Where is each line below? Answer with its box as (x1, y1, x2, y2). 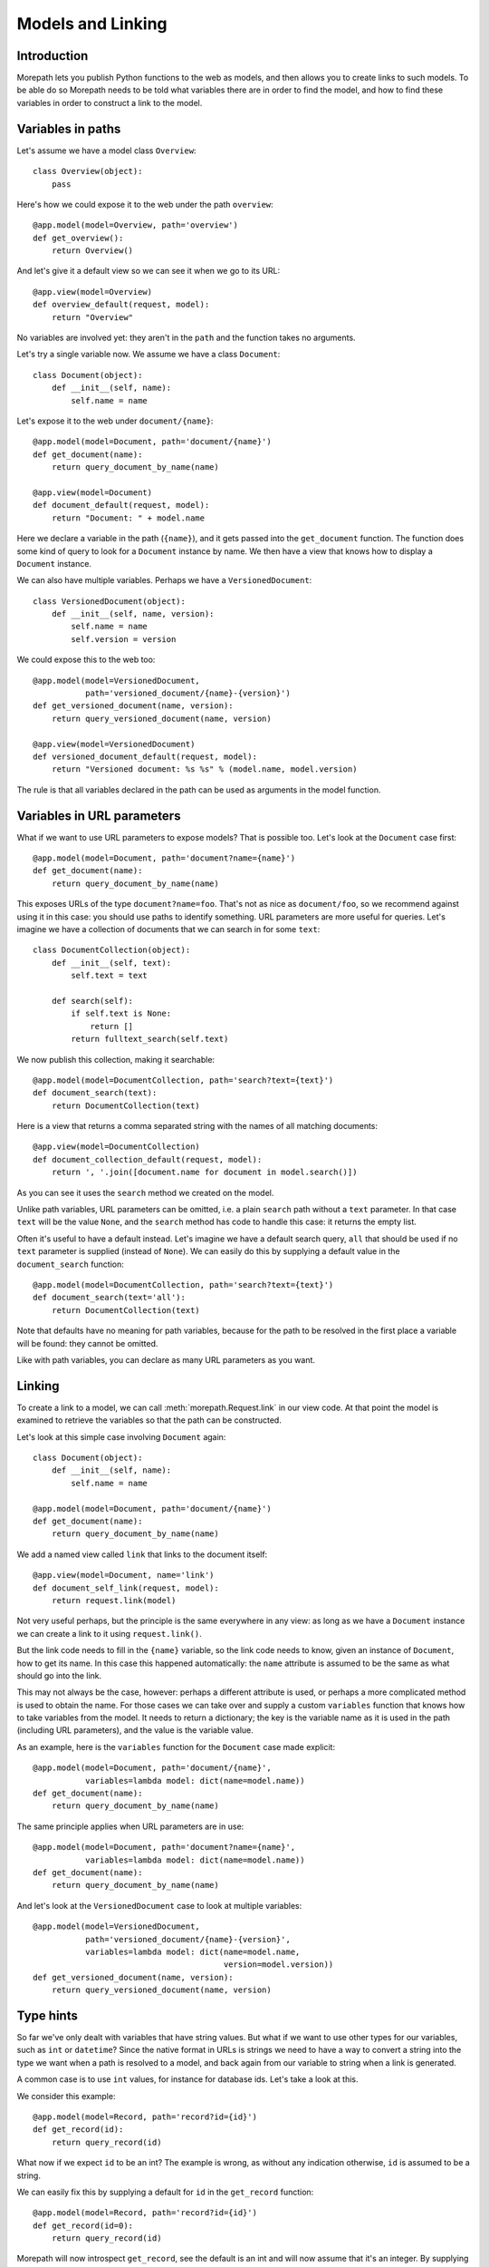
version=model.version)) (223, 1960, 334, 1970)
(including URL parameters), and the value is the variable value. (16, 1725, 254, 1736)
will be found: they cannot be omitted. (16, 1338, 158, 1348)
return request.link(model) (51, 1595, 177, 1605)
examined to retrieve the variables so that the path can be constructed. (16, 1415, 283, 1425)
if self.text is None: (71, 1008, 172, 1019)
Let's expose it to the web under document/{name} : (16, 415, 214, 426)
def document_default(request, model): (33, 500, 210, 511)
